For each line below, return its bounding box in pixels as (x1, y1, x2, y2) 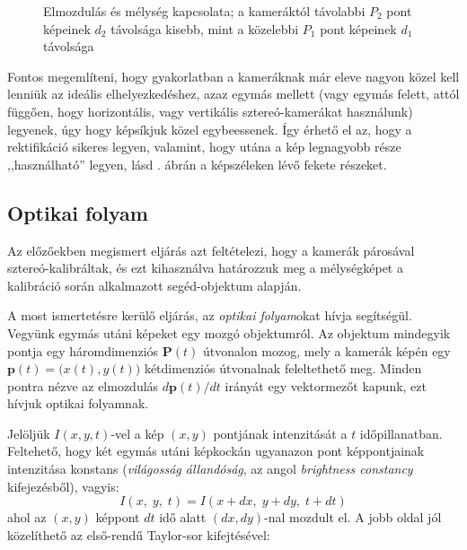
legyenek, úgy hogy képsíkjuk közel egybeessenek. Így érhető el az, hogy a (7, 119, 412, 138)
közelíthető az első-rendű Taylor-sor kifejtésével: (7, 525, 270, 544)
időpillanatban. (359, 423, 443, 442)
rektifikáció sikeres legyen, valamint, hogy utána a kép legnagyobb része (7, 137, 401, 156)
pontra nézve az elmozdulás (7, 376, 159, 395)
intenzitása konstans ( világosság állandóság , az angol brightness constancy (7, 459, 413, 478)
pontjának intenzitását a (213, 423, 348, 442)
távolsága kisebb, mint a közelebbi (110, 19, 299, 38)
